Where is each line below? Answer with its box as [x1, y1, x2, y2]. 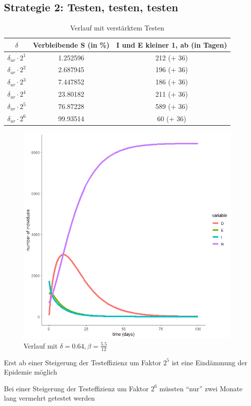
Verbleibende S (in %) [33, 39, 110, 50]
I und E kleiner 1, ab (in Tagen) [116, 39, 227, 50]
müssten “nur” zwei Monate [159, 383, 243, 393]
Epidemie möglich [4, 367, 57, 377]
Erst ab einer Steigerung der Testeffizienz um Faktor [4, 357, 161, 367]
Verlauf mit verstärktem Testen [70, 23, 164, 33]
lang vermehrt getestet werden [4, 393, 95, 403]
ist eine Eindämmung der [172, 357, 248, 367]
